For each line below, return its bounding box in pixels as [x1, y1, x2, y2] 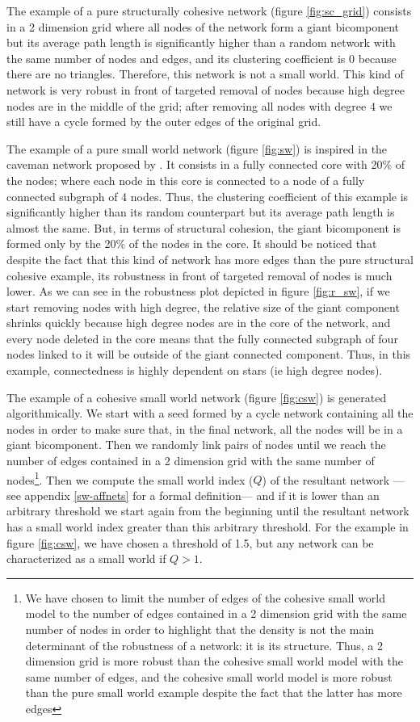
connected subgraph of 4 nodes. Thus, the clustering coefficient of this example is [6, 187, 409, 204]
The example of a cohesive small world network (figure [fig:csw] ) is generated [6, 388, 387, 405]
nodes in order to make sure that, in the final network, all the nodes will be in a [6, 420, 403, 437]
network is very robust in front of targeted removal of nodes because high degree [6, 81, 405, 98]
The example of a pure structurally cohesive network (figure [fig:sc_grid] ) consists [6, 2, 412, 19]
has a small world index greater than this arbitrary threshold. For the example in [6, 518, 409, 535]
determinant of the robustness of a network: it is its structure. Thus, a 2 [25, 636, 383, 653]
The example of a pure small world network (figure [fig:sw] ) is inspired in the [6, 140, 388, 157]
